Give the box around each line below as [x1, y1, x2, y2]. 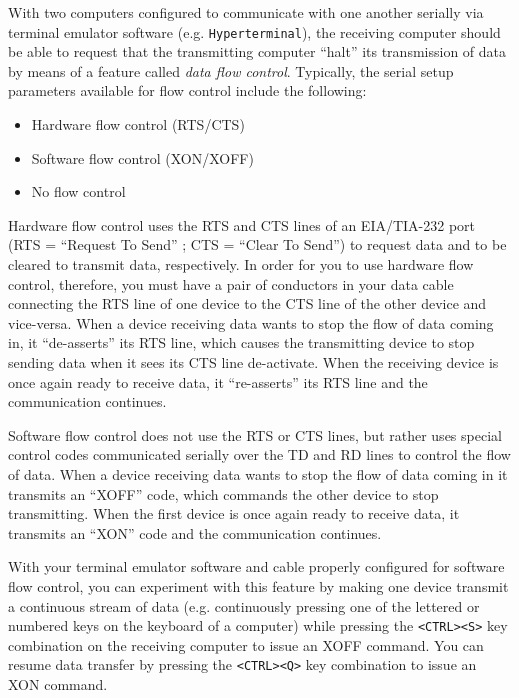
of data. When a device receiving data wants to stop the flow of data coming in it [8, 463, 508, 484]
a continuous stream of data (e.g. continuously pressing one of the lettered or [8, 595, 480, 616]
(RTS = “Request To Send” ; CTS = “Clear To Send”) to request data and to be [8, 234, 507, 255]
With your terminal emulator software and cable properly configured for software [8, 556, 505, 577]
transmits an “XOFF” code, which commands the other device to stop [8, 483, 439, 504]
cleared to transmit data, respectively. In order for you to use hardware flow [8, 254, 474, 274]
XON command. [8, 674, 108, 694]
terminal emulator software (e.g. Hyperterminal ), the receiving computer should [8, 21, 501, 42]
